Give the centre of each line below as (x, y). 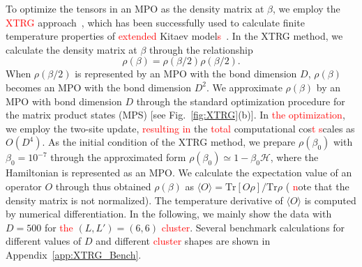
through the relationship (201, 49)
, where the (294, 157)
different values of (44, 241)
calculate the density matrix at (71, 49)
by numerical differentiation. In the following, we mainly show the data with (169, 214)
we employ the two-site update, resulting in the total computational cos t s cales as (180, 128)
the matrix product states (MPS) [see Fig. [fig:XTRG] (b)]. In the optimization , (175, 115)
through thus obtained (103, 186)
